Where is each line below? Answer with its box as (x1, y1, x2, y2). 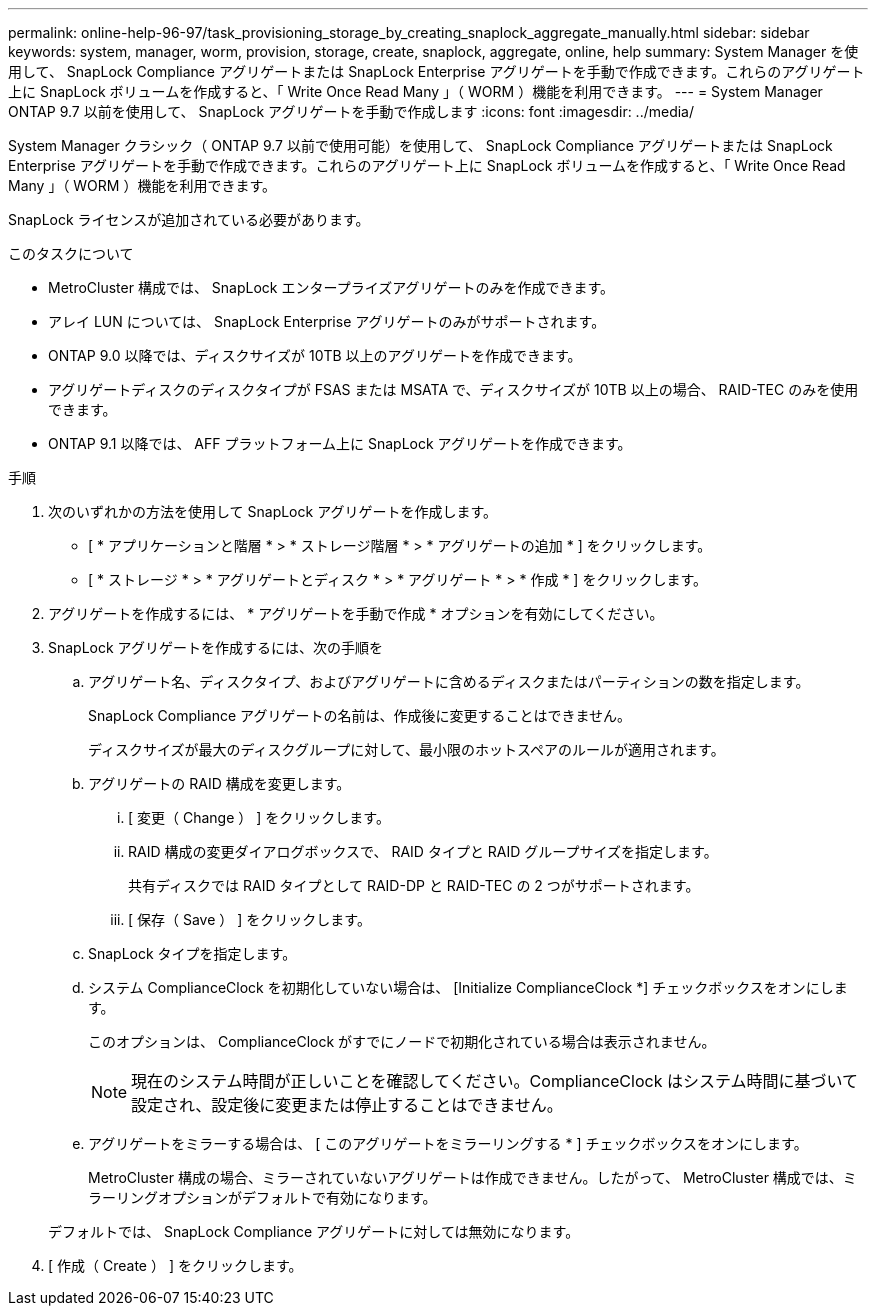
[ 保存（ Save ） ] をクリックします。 (128, 911, 371, 928)
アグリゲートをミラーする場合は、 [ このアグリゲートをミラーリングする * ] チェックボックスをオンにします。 (88, 1135, 808, 1152)
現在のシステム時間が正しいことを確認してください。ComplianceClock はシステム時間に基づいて (131, 1071, 858, 1091)
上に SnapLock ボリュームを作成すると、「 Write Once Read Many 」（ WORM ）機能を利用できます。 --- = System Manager (8, 83, 823, 100)
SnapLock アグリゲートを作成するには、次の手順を (48, 639, 383, 656)
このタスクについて (8, 245, 134, 262)
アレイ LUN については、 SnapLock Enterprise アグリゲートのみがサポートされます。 (48, 313, 606, 330)
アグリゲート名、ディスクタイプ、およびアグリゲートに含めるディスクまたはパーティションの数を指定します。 (88, 673, 810, 690)
